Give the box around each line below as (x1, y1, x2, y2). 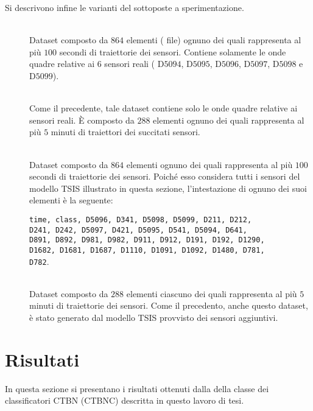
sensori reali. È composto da (29, 113, 135, 126)
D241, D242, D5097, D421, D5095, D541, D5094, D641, (29, 225, 247, 234)
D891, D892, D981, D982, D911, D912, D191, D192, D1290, (29, 236, 265, 245)
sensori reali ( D (104, 57, 164, 70)
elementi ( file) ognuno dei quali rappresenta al (126, 33, 301, 46)
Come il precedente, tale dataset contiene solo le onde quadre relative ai (29, 102, 298, 114)
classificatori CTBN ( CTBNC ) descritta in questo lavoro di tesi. (5, 394, 244, 407)
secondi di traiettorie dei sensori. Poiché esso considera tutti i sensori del (29, 170, 300, 183)
